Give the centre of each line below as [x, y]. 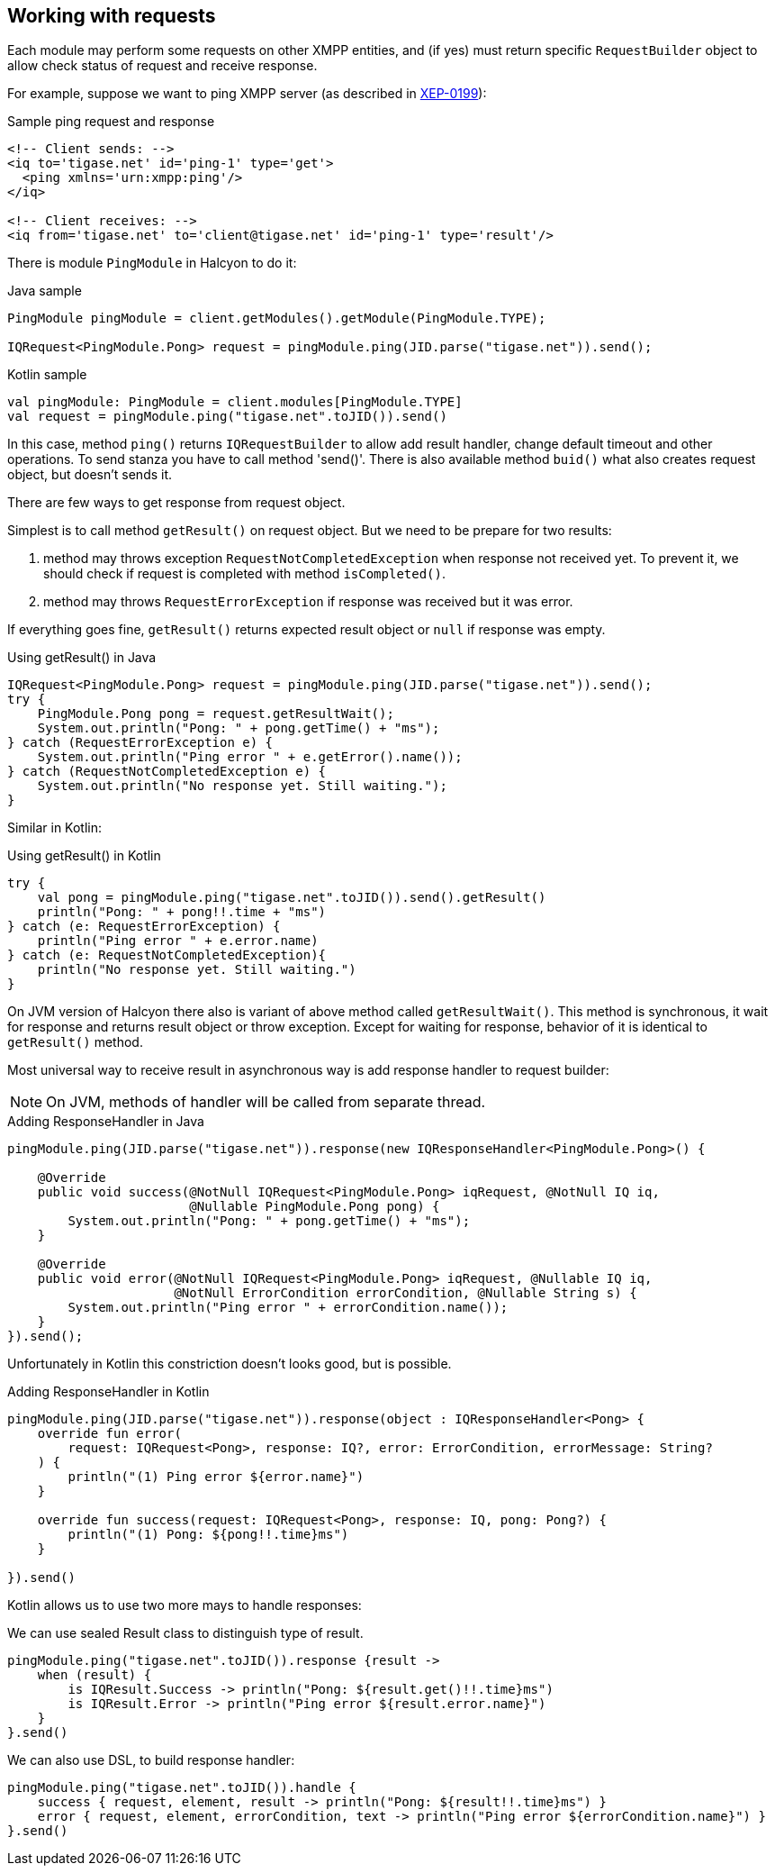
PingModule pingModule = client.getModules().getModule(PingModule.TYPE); [277, 318]
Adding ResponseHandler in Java [106, 1122]
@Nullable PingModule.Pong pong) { [315, 1207]
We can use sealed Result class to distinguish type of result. [185, 1633]
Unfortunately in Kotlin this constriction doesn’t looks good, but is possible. [230, 1364]
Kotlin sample [47, 375]
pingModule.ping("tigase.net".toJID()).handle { [182, 1788]
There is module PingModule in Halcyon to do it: [152, 263]
